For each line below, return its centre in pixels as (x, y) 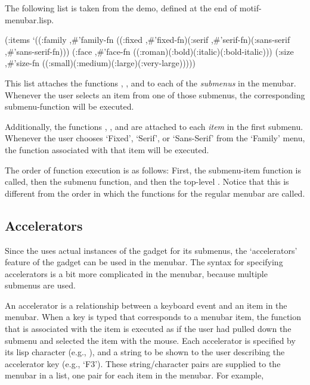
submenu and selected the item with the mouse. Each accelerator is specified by (150, 340)
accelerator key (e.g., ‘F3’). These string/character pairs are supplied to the (143, 363)
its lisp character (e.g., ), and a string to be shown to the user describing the (145, 352)
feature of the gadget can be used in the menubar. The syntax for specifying (144, 262)
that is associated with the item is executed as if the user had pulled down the (148, 329)
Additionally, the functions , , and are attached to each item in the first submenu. (154, 126)
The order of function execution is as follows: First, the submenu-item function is (153, 170)
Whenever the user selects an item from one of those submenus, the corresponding (155, 94)
